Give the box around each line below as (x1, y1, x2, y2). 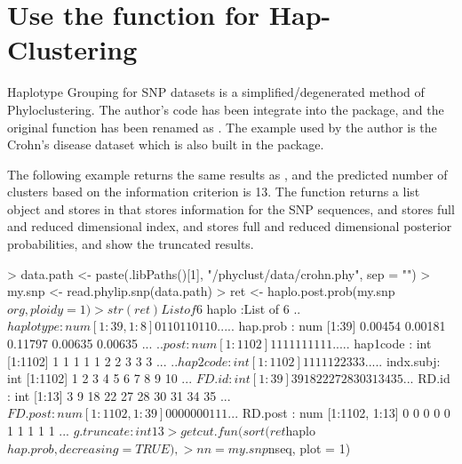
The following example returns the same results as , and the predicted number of (7, 164, 448, 183)
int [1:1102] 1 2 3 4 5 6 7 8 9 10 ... (7, 369, 193, 388)
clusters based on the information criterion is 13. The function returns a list (7, 182, 420, 201)
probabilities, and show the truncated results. (7, 235, 254, 253)
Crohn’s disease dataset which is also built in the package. (7, 135, 324, 154)
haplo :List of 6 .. (206, 299, 301, 317)
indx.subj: (386, 351, 441, 370)
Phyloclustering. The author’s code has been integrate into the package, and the (7, 100, 444, 118)
